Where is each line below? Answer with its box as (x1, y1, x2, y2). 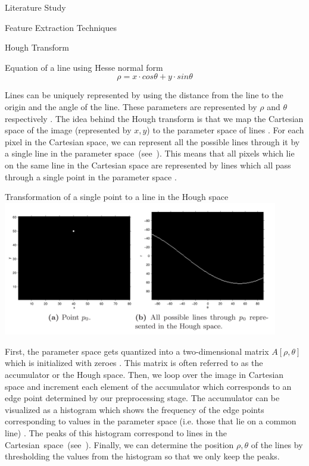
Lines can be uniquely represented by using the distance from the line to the (5, 89, 283, 101)
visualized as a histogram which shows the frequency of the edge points (5, 403, 264, 415)
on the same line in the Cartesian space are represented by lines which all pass (5, 158, 291, 171)
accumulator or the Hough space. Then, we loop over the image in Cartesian (5, 368, 284, 380)
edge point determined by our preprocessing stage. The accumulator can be (5, 392, 280, 404)
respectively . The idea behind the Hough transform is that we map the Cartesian (5, 112, 304, 124)
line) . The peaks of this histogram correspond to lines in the (5, 426, 227, 439)
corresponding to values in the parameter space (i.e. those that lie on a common (5, 415, 296, 427)
